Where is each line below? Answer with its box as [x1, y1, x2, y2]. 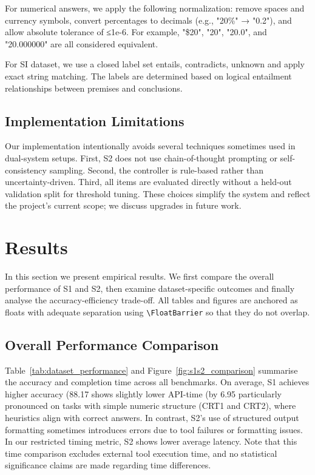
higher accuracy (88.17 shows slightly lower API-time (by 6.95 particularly [5, 387, 282, 400]
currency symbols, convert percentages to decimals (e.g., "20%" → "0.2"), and [5, 13, 292, 26]
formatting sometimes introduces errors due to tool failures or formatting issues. [5, 423, 303, 436]
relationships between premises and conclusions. [5, 81, 183, 94]
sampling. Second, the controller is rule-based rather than [49, 163, 264, 176]
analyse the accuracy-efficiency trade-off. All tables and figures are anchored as [5, 294, 298, 306]
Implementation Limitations [5, 111, 185, 130]
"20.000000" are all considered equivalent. [5, 37, 158, 50]
